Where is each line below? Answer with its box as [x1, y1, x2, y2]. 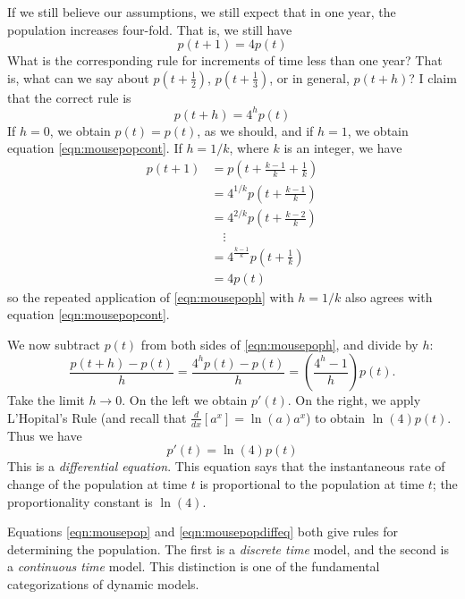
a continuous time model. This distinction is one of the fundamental [7, 557, 380, 576]
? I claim [409, 68, 457, 87]
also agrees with [345, 287, 433, 306]
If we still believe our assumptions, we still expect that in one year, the [7, 3, 396, 21]
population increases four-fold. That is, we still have [7, 20, 292, 38]
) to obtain [306, 408, 366, 426]
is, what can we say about [7, 68, 149, 87]
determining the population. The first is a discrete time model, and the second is [7, 539, 449, 558]
